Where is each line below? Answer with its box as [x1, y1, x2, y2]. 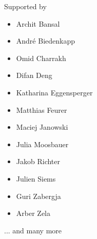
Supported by [4, 1, 47, 11]
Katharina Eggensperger [16, 87, 93, 97]
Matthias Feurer [16, 104, 67, 115]
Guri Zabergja [16, 190, 61, 201]
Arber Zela [16, 208, 50, 218]
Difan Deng [16, 70, 52, 81]
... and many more [4, 225, 62, 235]
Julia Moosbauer [16, 138, 69, 149]
